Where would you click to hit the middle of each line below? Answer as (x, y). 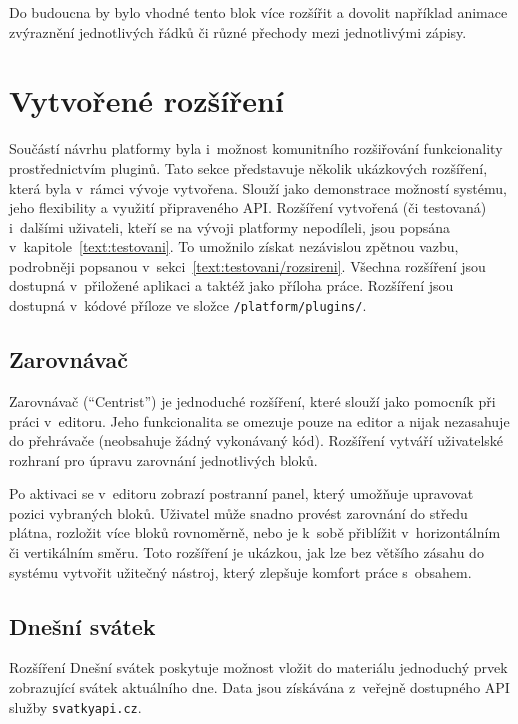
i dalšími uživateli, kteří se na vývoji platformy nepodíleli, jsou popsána (230, 226)
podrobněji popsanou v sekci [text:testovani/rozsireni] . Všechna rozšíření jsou (247, 265)
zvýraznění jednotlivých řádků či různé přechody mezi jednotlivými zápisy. (238, 31)
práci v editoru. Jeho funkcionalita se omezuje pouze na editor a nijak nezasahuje (259, 420)
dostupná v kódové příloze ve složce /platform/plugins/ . (188, 305)
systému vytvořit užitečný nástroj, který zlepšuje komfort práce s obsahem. (240, 571)
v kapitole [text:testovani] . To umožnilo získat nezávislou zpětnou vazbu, (234, 246)
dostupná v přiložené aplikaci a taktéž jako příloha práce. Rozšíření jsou (231, 285)
